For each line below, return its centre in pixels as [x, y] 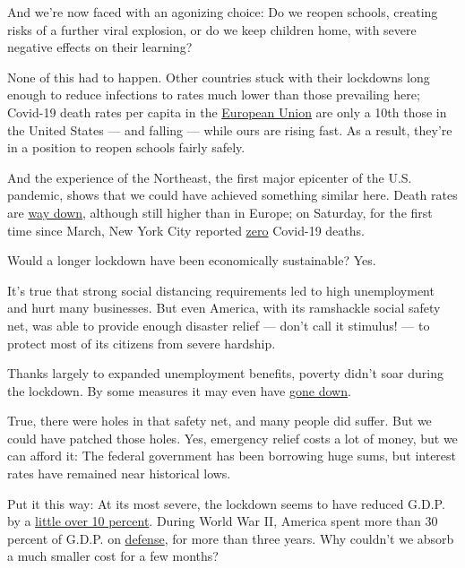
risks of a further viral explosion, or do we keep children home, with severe [212, 29]
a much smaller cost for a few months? [113, 556]
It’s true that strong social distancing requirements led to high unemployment [221, 290]
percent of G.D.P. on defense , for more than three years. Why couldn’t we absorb [231, 538]
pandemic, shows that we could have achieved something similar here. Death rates [232, 195]
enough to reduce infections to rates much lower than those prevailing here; [214, 95]
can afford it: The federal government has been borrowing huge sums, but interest [232, 456]
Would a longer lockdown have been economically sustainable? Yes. [192, 260]
